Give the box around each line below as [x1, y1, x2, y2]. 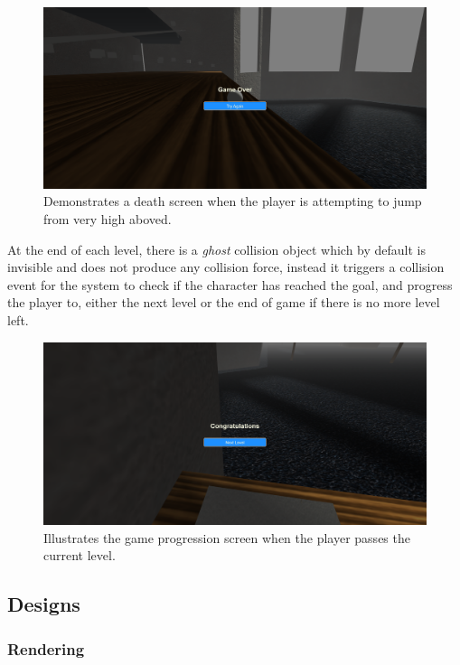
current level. [43, 546, 116, 565]
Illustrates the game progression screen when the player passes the [43, 528, 410, 547]
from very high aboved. [43, 210, 172, 228]
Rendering [7, 637, 85, 660]
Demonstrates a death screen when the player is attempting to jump [43, 192, 422, 211]
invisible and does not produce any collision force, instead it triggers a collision [7, 258, 445, 276]
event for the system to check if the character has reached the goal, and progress [7, 275, 453, 294]
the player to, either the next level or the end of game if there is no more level [7, 293, 440, 312]
